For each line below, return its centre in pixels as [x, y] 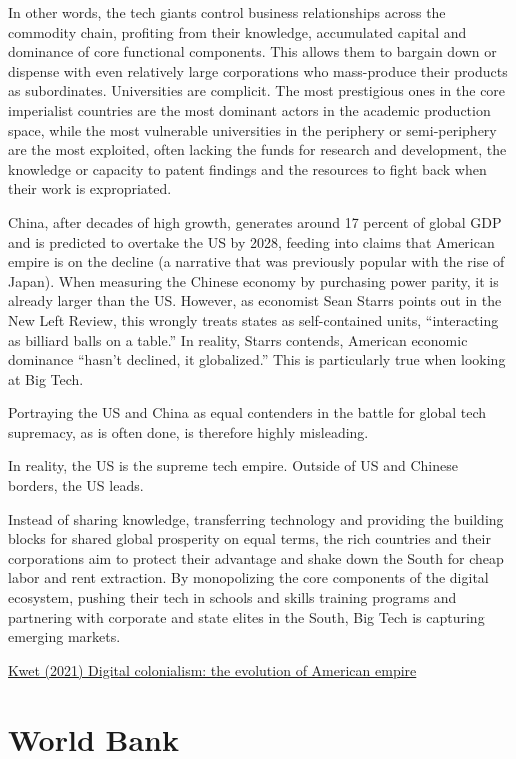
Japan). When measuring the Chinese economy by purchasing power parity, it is [253, 280]
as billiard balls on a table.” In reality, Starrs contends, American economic [238, 339]
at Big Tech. [46, 378]
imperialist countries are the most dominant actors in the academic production [249, 109]
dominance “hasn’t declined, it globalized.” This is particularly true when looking [257, 359]
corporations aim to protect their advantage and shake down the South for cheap [256, 557]
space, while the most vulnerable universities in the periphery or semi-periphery [252, 129]
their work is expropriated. [90, 188]
